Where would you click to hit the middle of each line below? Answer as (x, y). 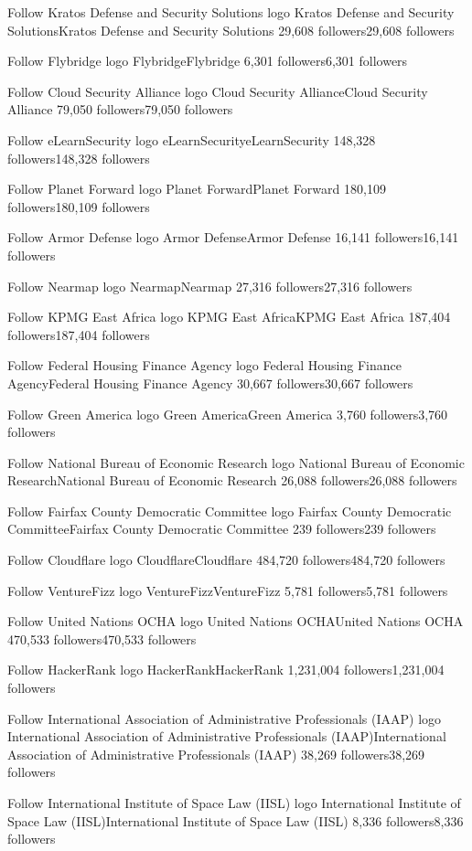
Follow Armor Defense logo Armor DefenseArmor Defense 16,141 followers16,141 (233, 237)
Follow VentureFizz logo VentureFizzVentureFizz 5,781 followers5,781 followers (228, 590)
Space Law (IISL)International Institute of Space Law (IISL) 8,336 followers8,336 (236, 820)
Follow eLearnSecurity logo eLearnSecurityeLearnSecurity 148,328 (192, 139)
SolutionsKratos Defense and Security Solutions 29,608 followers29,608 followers (231, 30)
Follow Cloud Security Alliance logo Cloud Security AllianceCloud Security (218, 91)
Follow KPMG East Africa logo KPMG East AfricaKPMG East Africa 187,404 (229, 317)
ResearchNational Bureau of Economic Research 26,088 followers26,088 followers (232, 480)
